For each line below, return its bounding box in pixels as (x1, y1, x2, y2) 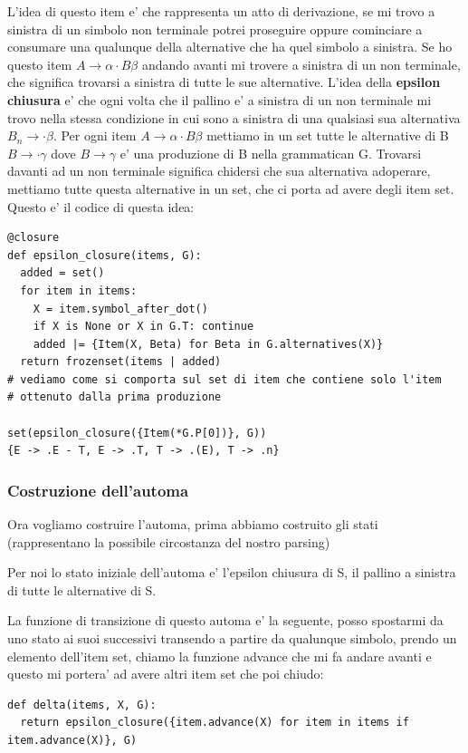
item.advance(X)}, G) (7, 734, 138, 747)
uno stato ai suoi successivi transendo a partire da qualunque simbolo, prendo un (7, 629, 457, 648)
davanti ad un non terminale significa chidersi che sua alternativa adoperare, (7, 161, 431, 180)
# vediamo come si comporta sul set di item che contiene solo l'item (7, 372, 442, 386)
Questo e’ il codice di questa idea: (7, 197, 195, 216)
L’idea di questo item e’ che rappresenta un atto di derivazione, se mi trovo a (7, 2, 435, 20)
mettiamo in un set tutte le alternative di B (206, 126, 449, 145)
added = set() (20, 266, 105, 280)
